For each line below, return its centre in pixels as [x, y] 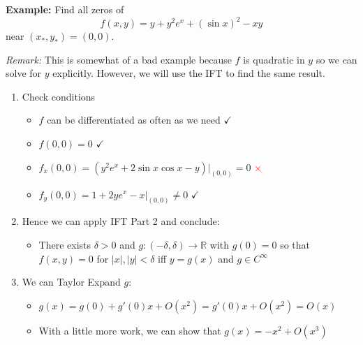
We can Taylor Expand [71, 282]
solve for [24, 73]
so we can [336, 59]
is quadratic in [274, 59]
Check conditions [59, 96]
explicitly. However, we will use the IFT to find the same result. [189, 73]
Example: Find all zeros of [65, 9]
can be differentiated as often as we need [134, 120]
